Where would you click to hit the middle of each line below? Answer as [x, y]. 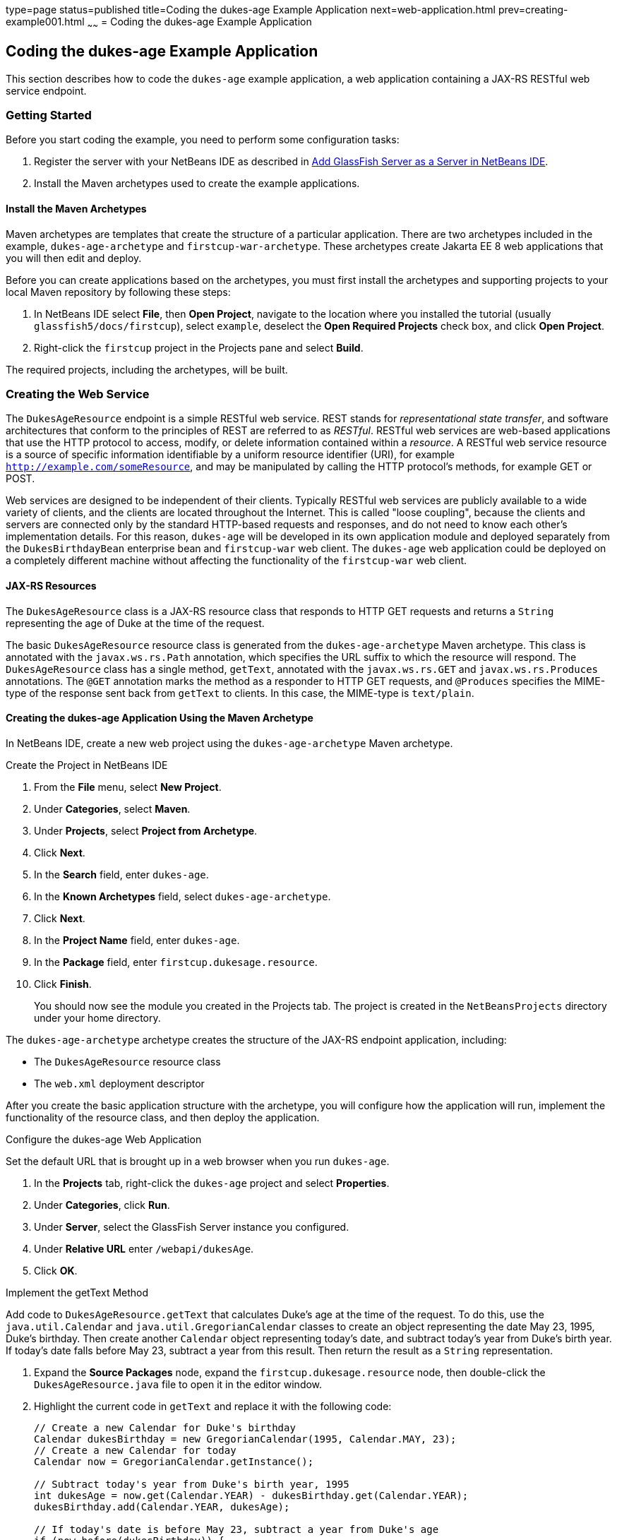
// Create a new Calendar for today [135, 1450]
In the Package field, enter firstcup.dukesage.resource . [176, 962]
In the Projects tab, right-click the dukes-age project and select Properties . [212, 1183]
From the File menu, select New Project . [128, 787]
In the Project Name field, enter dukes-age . [137, 940]
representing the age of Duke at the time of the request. [135, 623]
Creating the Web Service [78, 394]
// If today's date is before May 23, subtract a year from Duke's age [236, 1529]
